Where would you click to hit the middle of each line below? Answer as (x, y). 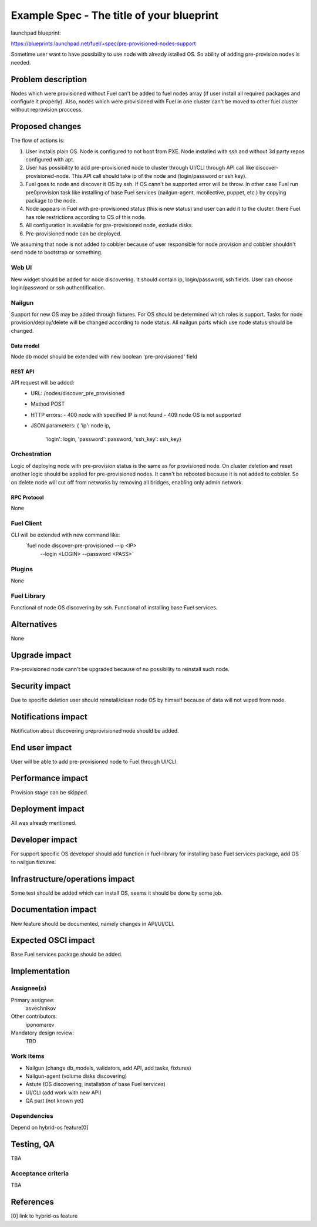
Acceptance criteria (40, 1174)
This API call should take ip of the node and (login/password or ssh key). (159, 176)
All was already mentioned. (44, 823)
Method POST (48, 404)
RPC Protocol (27, 497)
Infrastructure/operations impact (73, 879)
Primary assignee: (33, 1000)
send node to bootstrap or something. (57, 252)
